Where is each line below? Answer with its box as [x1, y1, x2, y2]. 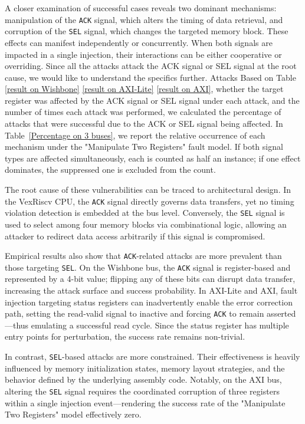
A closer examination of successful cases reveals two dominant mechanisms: [5, 2, 277, 14]
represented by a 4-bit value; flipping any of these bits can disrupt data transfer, [5, 272, 296, 285]
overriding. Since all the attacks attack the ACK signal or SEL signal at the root [5, 60, 297, 72]
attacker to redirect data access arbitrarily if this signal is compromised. [5, 229, 265, 242]
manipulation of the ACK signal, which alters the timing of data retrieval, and [5, 13, 283, 25]
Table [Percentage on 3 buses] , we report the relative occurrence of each [5, 129, 265, 141]
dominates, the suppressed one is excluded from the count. [5, 163, 216, 176]
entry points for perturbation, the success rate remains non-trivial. [5, 330, 245, 343]
